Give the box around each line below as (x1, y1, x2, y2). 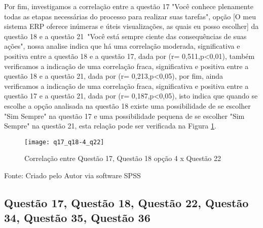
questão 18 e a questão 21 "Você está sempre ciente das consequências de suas (4, 30, 247, 41)
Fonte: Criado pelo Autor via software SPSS (4, 170, 141, 180)
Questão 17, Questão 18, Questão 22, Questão (4, 194, 249, 210)
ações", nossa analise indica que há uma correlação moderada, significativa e (4, 41, 240, 51)
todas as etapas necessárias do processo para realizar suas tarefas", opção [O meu (4, 11, 256, 21)
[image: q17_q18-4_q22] (24, 138, 104, 146)
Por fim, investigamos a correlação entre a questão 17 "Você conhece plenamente (4, 1, 253, 11)
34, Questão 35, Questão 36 (4, 210, 151, 225)
